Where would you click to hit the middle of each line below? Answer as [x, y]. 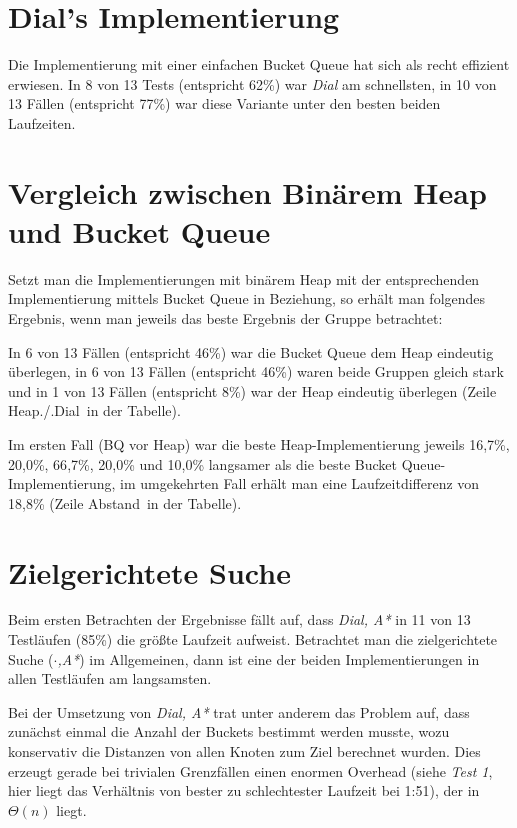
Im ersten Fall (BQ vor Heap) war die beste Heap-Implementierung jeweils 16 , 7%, [259, 443]
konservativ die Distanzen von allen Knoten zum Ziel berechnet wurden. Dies [244, 751]
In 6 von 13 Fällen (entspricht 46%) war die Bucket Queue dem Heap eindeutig [251, 351]
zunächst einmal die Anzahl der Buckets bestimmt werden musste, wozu [229, 731]
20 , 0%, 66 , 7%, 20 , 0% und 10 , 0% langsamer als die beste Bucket [202, 463]
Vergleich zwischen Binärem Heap [247, 191]
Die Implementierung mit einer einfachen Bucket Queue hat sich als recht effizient [259, 64]
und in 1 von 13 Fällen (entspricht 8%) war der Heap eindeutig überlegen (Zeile [252, 390]
